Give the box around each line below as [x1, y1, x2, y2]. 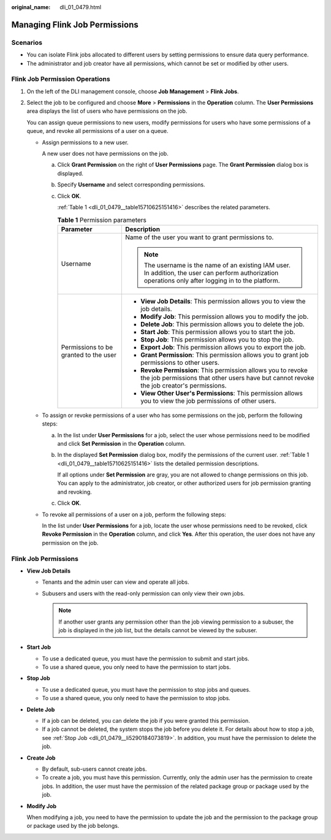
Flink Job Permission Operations [11, 75, 110, 83]
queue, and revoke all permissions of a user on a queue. [26, 128, 169, 135]
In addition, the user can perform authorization [143, 269, 279, 277]
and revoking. [57, 488, 92, 495]
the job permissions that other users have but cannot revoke [140, 373, 315, 382]
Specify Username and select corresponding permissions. [57, 181, 205, 188]
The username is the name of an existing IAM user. [143, 261, 291, 269]
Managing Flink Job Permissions [11, 19, 139, 30]
